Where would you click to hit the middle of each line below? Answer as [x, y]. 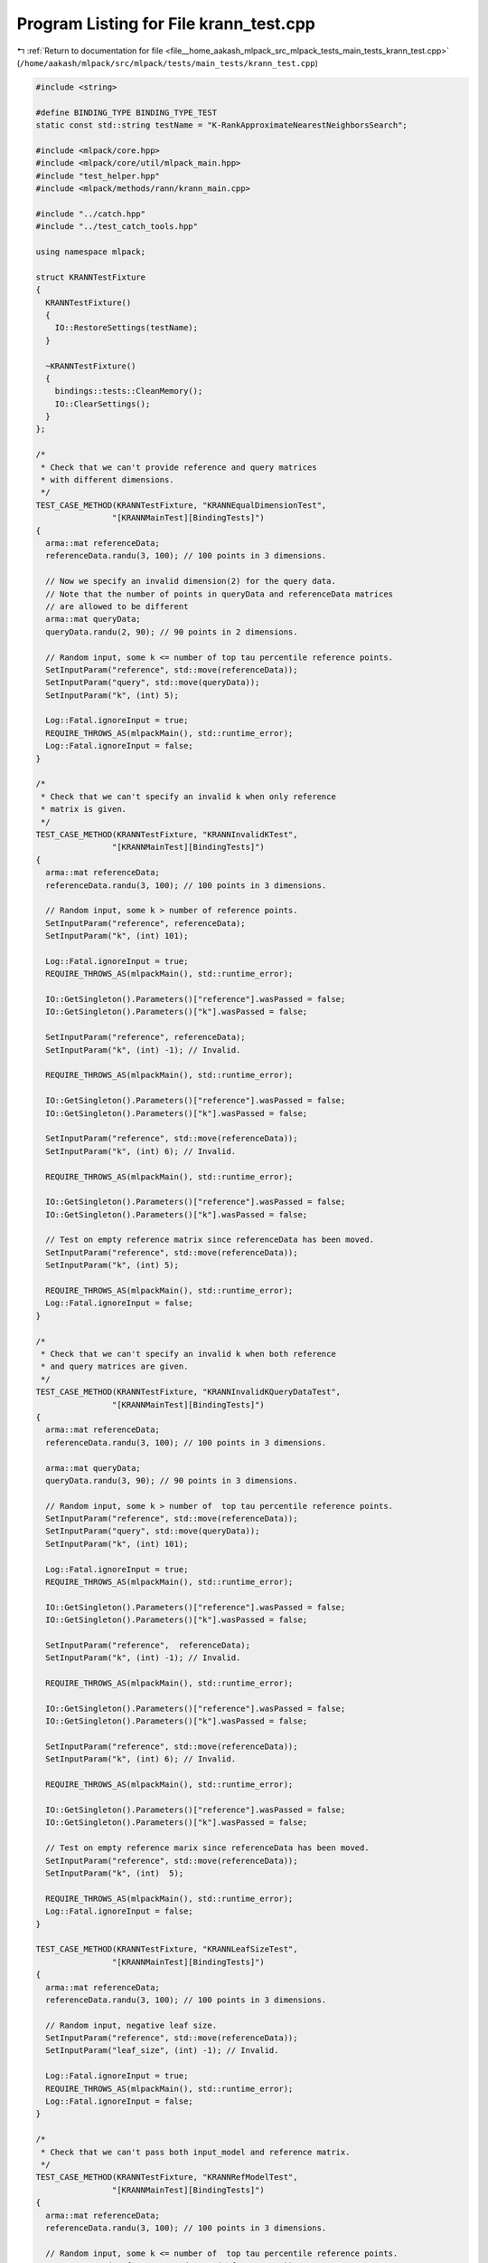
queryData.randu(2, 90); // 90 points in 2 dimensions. [172, 632]
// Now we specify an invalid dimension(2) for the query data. [191, 581]
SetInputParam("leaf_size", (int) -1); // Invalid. [162, 2051]
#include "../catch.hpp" [91, 214]
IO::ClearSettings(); [103, 404]
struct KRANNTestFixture [91, 277]
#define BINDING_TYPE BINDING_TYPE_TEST [126, 112]
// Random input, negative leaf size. [131, 2025]
